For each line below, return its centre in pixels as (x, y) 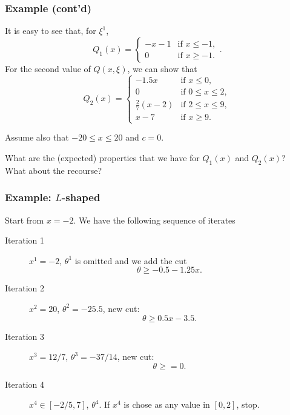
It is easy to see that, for (51, 31)
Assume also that (37, 137)
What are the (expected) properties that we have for (102, 157)
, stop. (248, 404)
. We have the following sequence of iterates (154, 220)
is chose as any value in (167, 404)
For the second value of (48, 68)
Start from (25, 220)
